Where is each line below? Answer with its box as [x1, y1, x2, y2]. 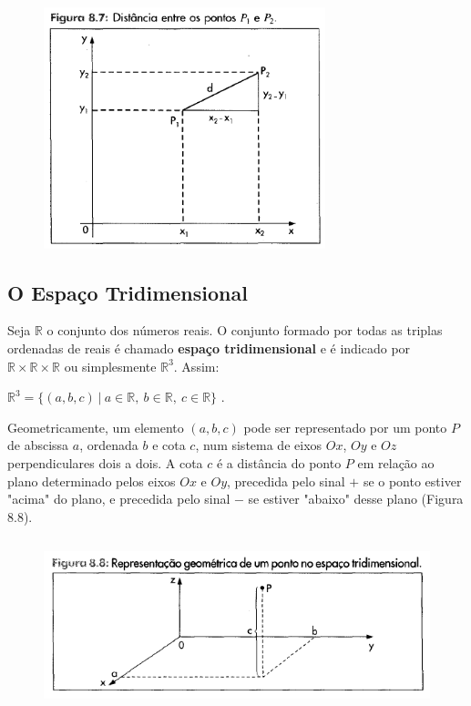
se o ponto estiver [363, 471, 462, 490]
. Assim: [173, 356, 220, 375]
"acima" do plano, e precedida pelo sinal [7, 489, 230, 508]
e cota [152, 435, 186, 455]
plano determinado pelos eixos [7, 471, 176, 490]
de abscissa [7, 435, 69, 455]
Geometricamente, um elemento [7, 417, 184, 436]
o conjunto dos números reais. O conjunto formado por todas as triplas [46, 321, 443, 340]
